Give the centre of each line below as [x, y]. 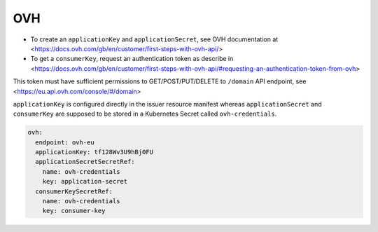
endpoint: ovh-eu [65, 142]
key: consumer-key [74, 211]
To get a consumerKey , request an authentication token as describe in [132, 59]
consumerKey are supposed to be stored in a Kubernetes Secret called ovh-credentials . [145, 114]
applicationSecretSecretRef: [85, 162]
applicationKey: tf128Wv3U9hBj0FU [94, 152]
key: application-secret [85, 182]
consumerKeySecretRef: [74, 191]
